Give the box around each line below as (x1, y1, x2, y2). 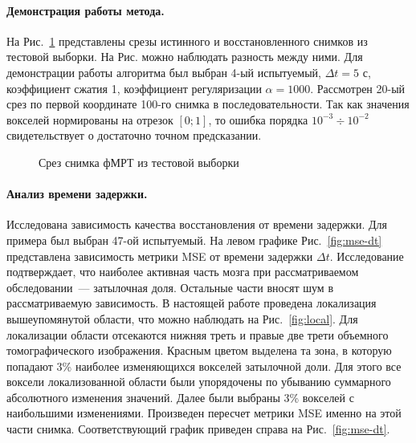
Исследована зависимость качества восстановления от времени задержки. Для (6, 216, 388, 233)
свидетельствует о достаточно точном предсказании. (6, 127, 262, 144)
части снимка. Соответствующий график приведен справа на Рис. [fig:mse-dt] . (6, 421, 390, 437)
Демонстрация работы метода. (6, 2, 165, 18)
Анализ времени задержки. (6, 185, 148, 202)
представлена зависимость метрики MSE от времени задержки (6, 247, 313, 264)
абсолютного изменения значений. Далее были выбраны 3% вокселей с (6, 388, 354, 405)
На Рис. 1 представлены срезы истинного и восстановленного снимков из (6, 32, 368, 49)
